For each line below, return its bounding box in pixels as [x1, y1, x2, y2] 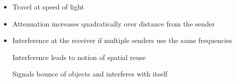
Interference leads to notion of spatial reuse [12, 51, 146, 62]
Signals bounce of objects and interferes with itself [12, 68, 168, 79]
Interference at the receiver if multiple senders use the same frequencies [12, 35, 232, 45]
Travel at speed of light [12, 1, 84, 11]
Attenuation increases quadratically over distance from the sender [12, 18, 215, 28]
